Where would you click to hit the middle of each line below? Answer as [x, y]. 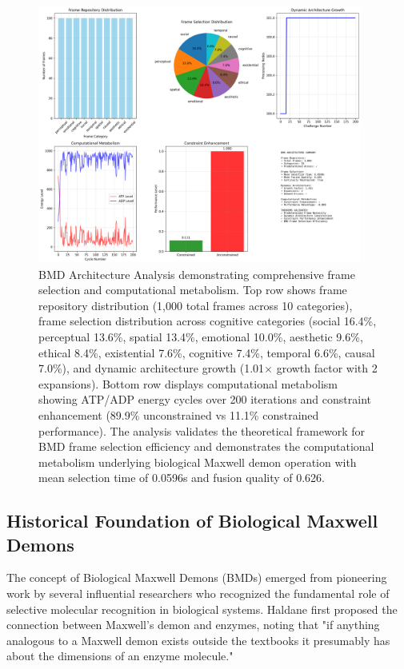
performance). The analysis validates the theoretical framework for [202, 430]
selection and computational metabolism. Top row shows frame [193, 290]
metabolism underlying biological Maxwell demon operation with [198, 462]
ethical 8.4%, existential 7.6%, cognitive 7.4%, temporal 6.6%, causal [207, 352]
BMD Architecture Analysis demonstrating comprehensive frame [197, 274]
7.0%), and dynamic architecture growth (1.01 [152, 368]
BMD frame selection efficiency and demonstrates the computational [206, 446]
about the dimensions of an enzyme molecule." [120, 656]
